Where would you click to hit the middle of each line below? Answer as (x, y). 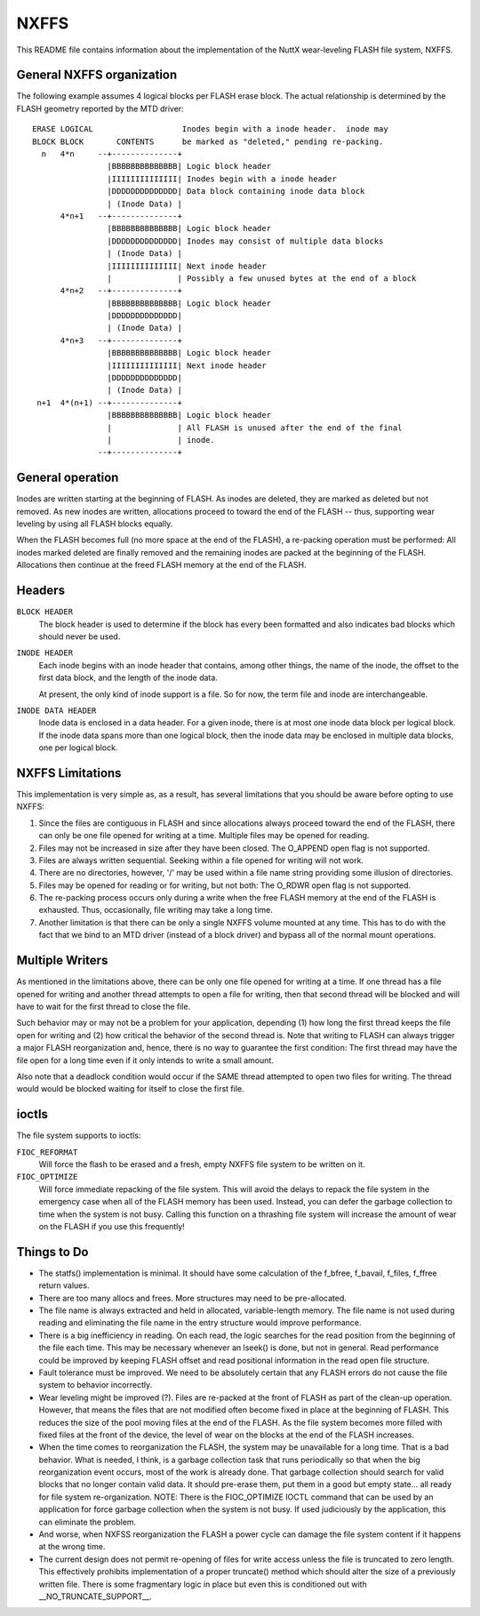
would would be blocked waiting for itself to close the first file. (130, 1089)
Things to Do (52, 1252)
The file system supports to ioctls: (79, 1136)
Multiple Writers (62, 960)
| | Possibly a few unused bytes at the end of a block (262, 278)
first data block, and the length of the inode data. (128, 678)
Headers (41, 591)
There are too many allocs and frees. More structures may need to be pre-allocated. (192, 1298)
